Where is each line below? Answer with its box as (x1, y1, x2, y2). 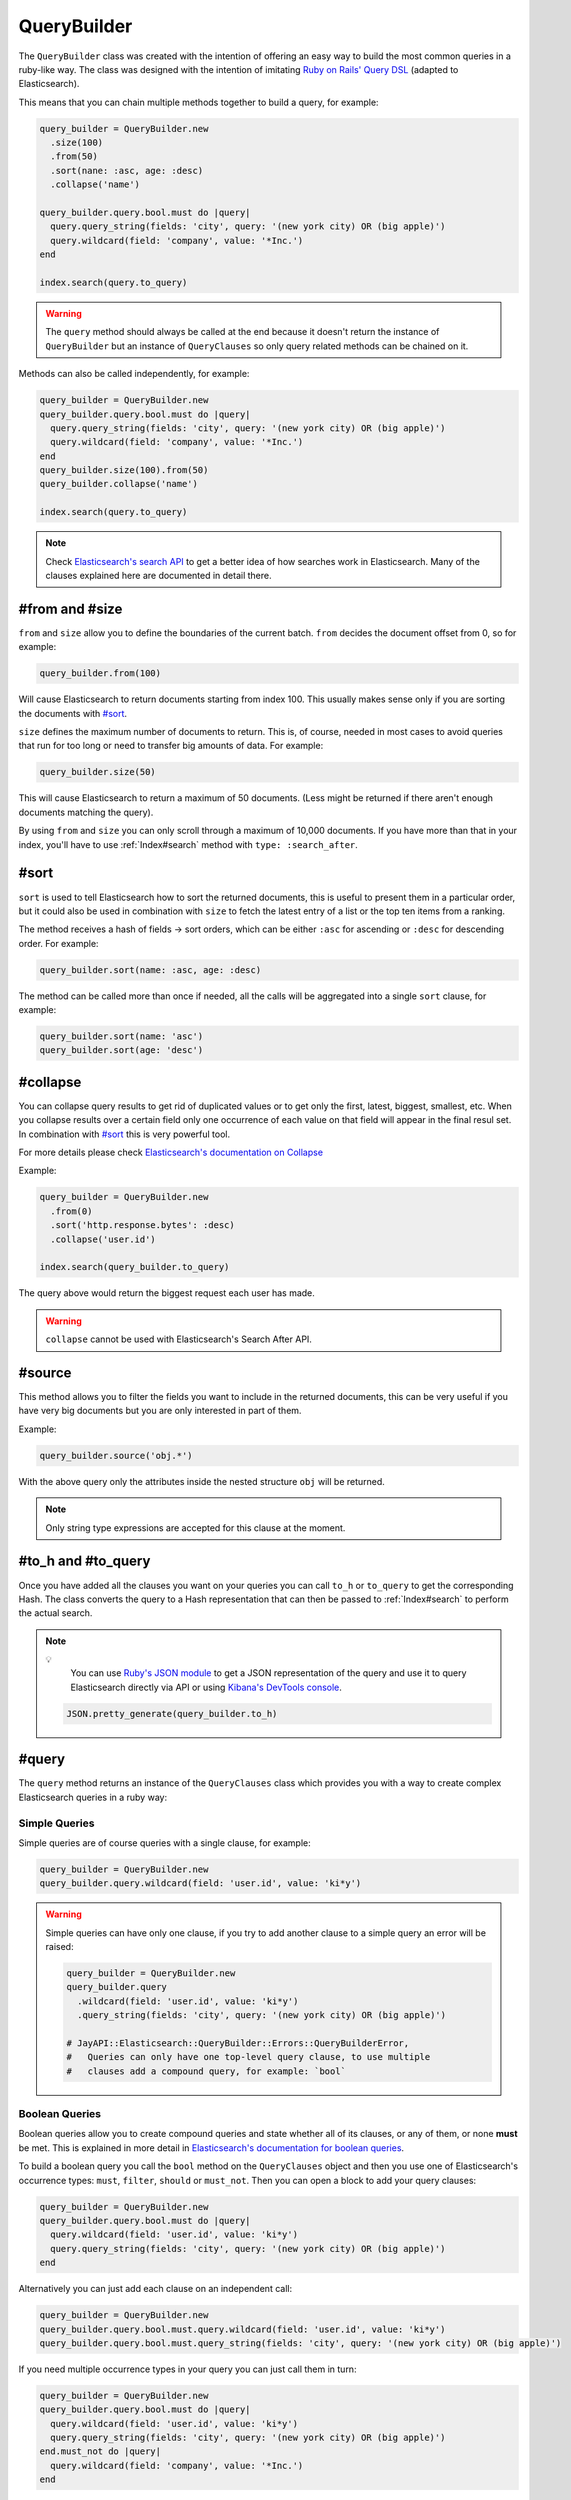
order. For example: (18, 937, 99, 949)
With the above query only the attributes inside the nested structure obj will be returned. (18, 1475, 385, 1487)
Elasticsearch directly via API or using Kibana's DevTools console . (70, 1681, 342, 1693)
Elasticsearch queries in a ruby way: (18, 1791, 168, 1803)
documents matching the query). (18, 806, 154, 818)
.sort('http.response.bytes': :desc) (50, 1220, 235, 1231)
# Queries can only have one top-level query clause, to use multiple (66, 2051, 431, 2063)
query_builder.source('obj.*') (39, 1450, 194, 1461)
